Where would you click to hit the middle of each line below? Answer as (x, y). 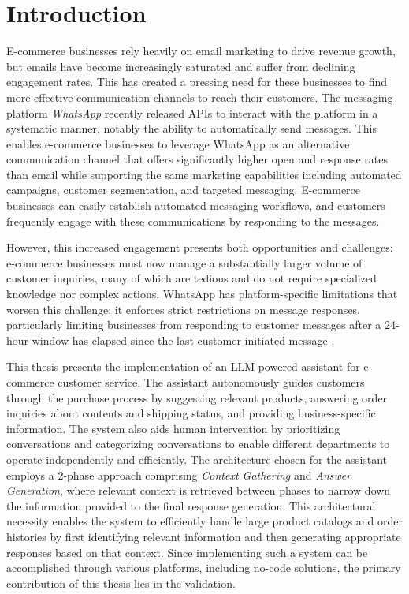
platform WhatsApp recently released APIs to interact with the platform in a (192, 112)
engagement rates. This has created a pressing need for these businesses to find (197, 82)
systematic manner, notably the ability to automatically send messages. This (191, 128)
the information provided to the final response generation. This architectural (191, 505)
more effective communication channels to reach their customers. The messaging (200, 97)
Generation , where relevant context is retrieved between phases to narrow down (199, 490)
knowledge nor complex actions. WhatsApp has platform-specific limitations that (202, 294)
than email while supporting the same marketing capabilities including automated (204, 174)
